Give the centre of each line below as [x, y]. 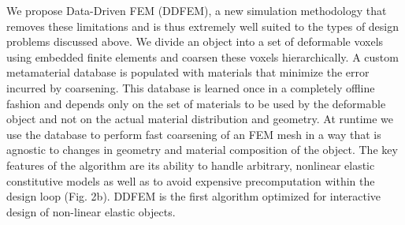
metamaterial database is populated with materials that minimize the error [188, 72]
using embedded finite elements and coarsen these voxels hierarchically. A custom [202, 56]
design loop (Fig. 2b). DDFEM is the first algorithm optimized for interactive [194, 196]
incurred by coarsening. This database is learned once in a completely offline [191, 87]
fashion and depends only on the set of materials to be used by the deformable [196, 103]
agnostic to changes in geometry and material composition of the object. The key [202, 150]
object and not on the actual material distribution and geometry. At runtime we [200, 119]
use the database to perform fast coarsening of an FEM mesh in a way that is [194, 134]
